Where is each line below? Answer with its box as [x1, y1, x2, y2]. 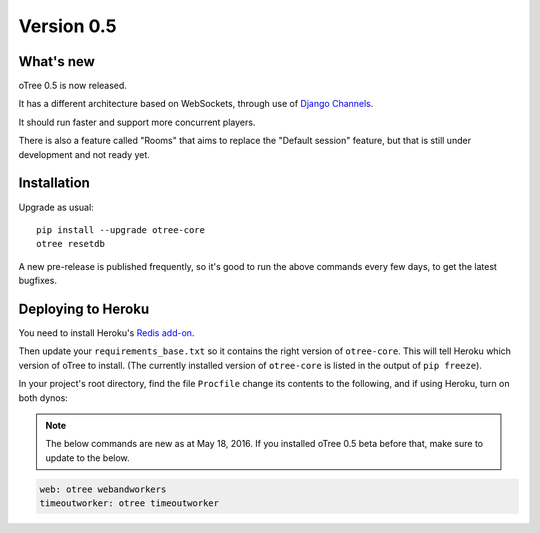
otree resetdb [36, 238, 105, 250]
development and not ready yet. [18, 148, 150, 160]
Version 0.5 [18, 15, 117, 37]
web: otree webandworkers [39, 483, 167, 495]
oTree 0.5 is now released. [18, 80, 127, 92]
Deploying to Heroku [18, 300, 150, 317]
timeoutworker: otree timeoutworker [39, 498, 220, 509]
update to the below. [45, 451, 130, 464]
